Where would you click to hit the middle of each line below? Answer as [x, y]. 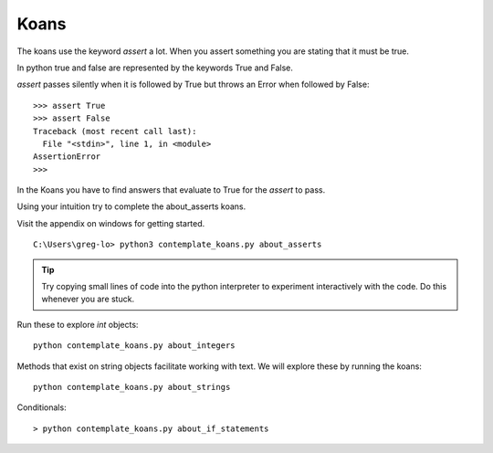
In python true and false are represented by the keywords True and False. [155, 68]
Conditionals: [42, 407]
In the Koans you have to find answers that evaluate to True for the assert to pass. [171, 190]
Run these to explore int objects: [78, 324]
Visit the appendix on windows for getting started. [111, 223]
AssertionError [67, 157]
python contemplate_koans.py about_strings [132, 387]
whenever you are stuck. [88, 299]
